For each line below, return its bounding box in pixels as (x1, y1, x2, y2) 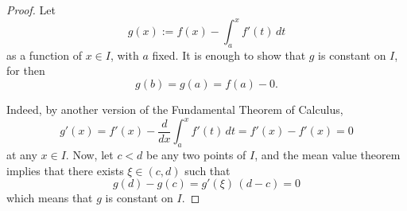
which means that (6, 190, 93, 206)
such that (184, 162, 231, 178)
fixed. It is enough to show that (152, 46, 306, 63)
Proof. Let (6, 2, 56, 18)
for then (6, 62, 45, 79)
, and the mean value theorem (254, 146, 401, 162)
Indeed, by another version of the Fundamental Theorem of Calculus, (6, 101, 343, 118)
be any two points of (146, 146, 246, 162)
